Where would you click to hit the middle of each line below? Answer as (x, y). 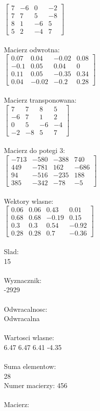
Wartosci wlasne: (29, 337)
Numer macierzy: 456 (36, 385)
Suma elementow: (30, 366)
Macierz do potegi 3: (35, 150)
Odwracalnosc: (26, 309)
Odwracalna (22, 318)
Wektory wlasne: (29, 201)
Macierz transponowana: (40, 100)
